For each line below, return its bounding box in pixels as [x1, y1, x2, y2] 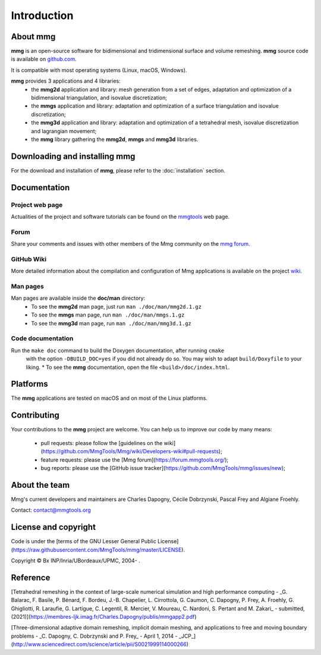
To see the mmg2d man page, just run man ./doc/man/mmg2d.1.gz [31, 303, 202, 310]
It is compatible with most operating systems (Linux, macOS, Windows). [11, 66, 187, 74]
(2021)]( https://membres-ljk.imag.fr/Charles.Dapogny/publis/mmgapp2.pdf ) [11, 613, 197, 620]
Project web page [11, 200, 63, 209]
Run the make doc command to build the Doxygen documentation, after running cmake [11, 347, 225, 354]
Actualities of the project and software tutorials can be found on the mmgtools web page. [11, 213, 230, 220]
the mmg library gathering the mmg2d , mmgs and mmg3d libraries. [31, 136, 199, 143]
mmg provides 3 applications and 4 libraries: [11, 77, 121, 84]
